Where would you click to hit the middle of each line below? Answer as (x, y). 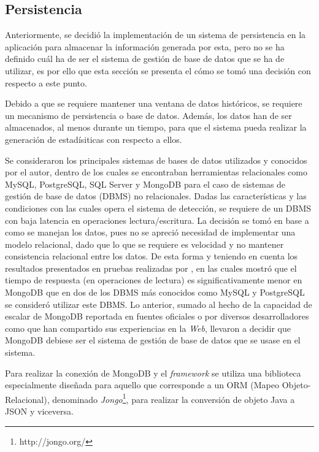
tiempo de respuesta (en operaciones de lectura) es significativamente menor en (154, 280)
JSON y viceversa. (39, 411)
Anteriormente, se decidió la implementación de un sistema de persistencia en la (156, 35)
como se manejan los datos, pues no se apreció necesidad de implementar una (150, 232)
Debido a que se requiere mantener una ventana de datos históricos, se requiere (154, 103)
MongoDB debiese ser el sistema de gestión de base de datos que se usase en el (153, 340)
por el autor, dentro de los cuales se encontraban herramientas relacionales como (156, 172)
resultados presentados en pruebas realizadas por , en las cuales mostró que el (151, 268)
